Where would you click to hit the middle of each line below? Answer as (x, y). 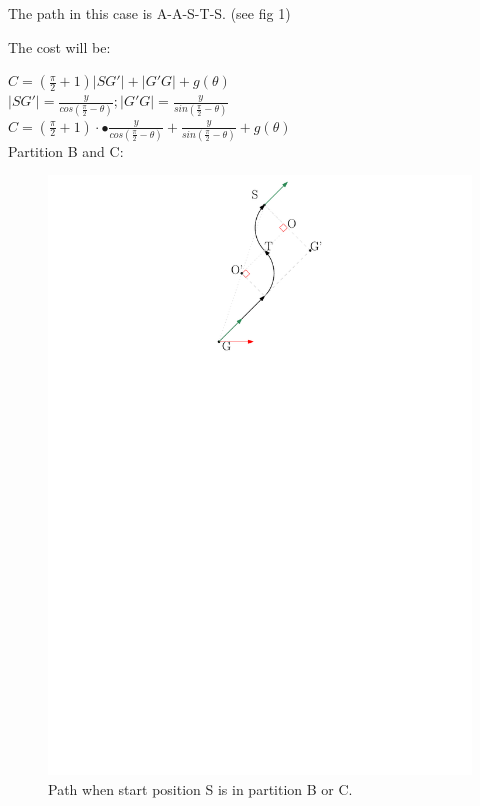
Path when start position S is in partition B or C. (200, 788)
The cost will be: (59, 46)
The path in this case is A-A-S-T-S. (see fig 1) (149, 13)
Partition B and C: (66, 150)
